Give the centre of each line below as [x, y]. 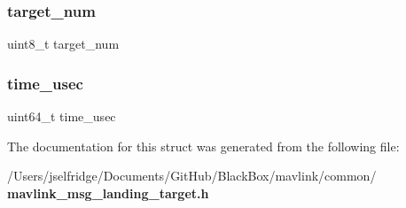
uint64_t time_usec [62, 116]
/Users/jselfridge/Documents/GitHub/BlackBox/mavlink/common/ [192, 176]
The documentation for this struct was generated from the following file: [203, 146]
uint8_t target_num [63, 44]
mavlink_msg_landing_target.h [108, 193]
